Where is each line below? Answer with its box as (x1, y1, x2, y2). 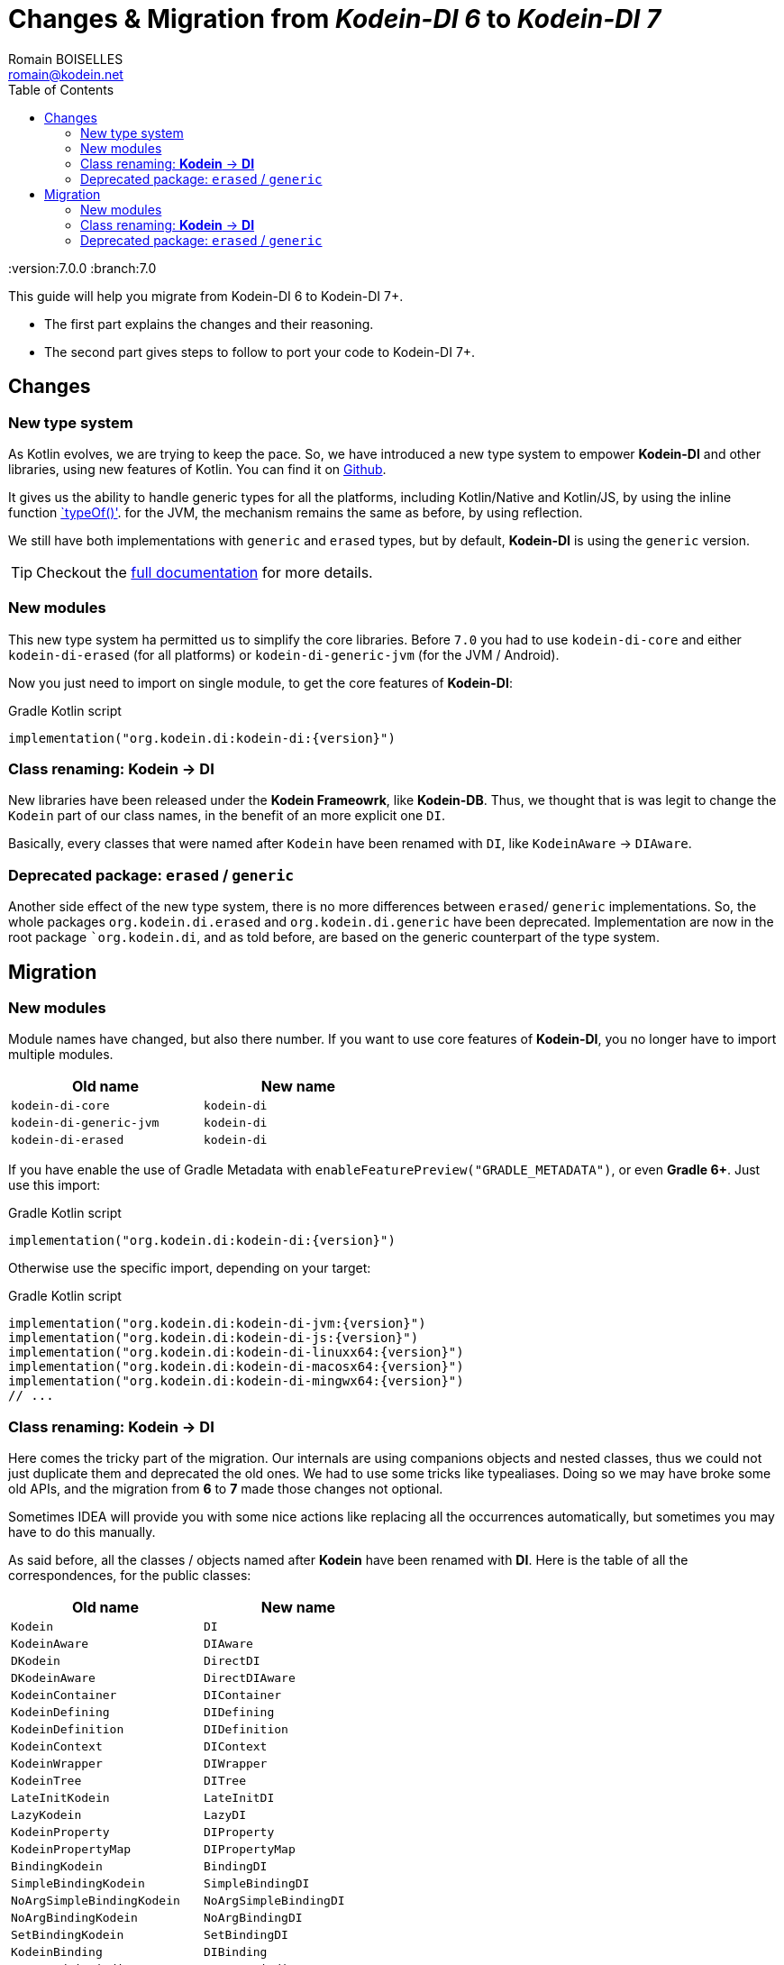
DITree (204, 1774, 246, 1788)
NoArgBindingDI (204, 1911, 303, 1925)
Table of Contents (8, 81, 114, 97)
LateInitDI (204, 1791, 275, 1805)
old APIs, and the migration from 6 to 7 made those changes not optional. (8, 1481, 443, 1497)
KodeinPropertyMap (11, 1842, 132, 1857)
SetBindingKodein (11, 1928, 124, 1942)
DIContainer (204, 1688, 282, 1703)
